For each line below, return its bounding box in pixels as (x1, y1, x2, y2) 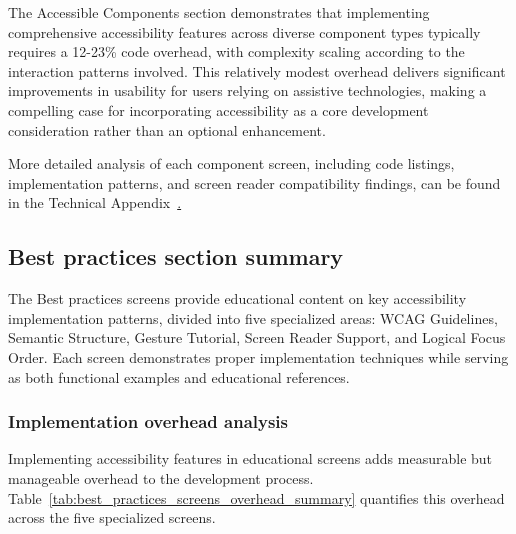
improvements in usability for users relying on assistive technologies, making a (8, 80, 487, 101)
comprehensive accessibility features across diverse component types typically (8, 21, 481, 42)
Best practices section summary (8, 241, 344, 272)
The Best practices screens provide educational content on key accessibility (8, 288, 467, 309)
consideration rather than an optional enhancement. (8, 119, 326, 140)
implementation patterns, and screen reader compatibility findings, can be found (8, 172, 501, 193)
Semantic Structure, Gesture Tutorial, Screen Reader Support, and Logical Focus (8, 327, 506, 348)
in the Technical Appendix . (8, 192, 182, 213)
